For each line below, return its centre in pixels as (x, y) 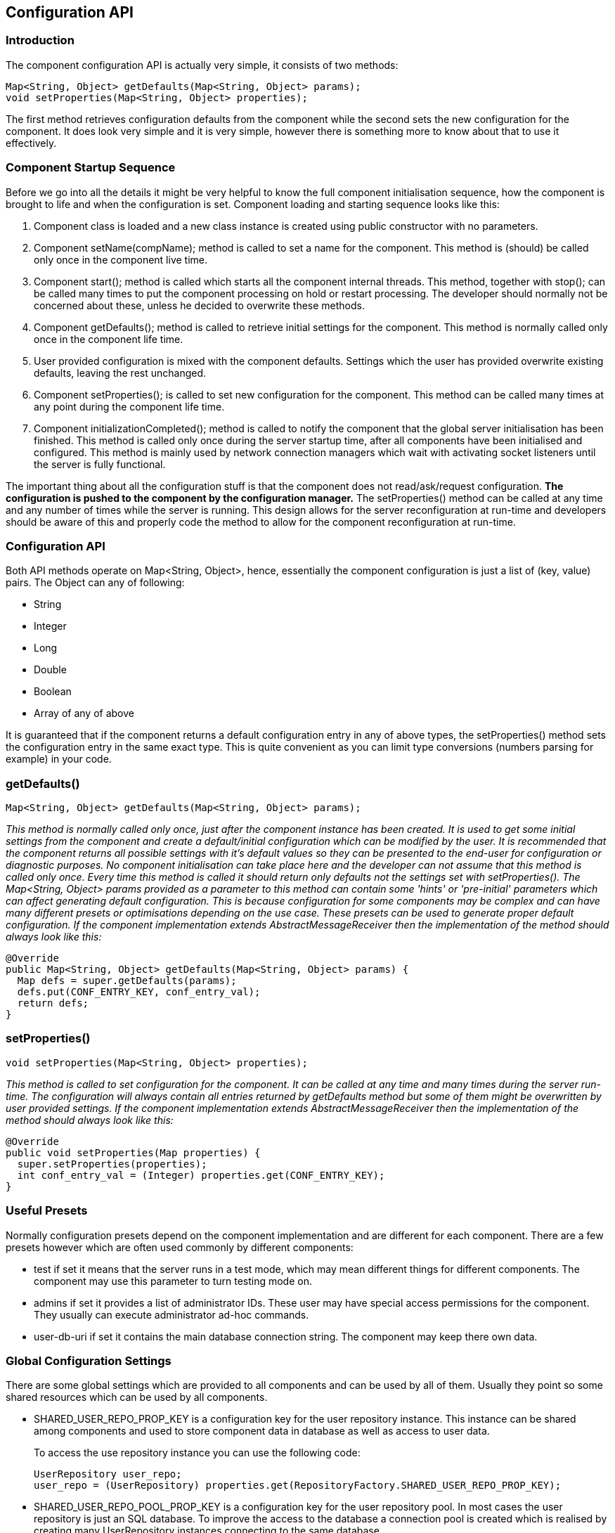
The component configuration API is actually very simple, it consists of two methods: (202, 65)
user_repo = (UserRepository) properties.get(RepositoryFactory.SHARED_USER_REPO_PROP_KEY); (298, 1486)
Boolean (53, 692)
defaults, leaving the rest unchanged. (120, 373)
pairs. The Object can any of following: (95, 583)
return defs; (53, 1003)
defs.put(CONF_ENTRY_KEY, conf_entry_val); (139, 992)
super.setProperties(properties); (112, 1164)
